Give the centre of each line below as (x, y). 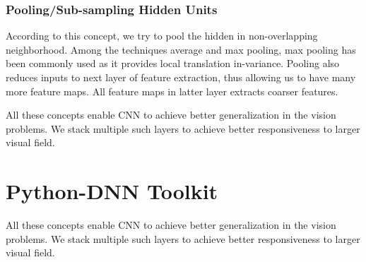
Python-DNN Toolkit (112, 191)
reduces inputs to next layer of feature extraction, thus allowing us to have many (181, 77)
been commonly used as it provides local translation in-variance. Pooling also (173, 63)
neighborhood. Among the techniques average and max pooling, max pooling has (181, 49)
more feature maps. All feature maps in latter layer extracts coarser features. (172, 91)
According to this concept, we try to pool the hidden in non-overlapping (162, 36)
